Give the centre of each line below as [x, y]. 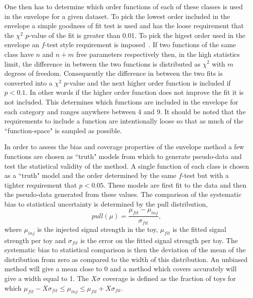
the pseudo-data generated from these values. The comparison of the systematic [123, 194]
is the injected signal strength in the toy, [98, 229]
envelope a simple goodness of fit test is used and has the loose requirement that [124, 26]
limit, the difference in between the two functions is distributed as [102, 63]
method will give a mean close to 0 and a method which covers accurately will [121, 269]
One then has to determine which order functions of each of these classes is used [124, 6]
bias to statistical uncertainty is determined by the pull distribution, [106, 203]
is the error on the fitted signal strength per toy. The [159, 240]
